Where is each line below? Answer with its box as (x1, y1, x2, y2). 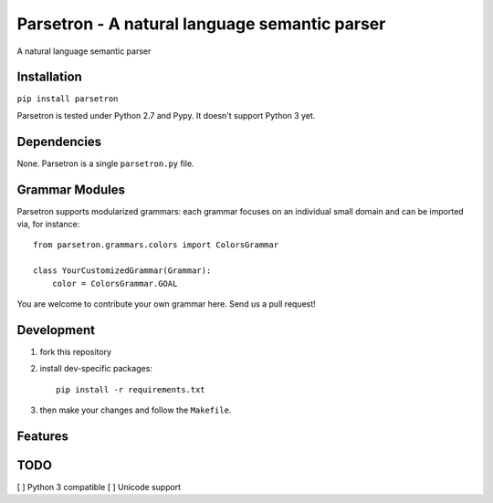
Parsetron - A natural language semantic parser (16, 14, 386, 34)
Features (16, 428, 68, 444)
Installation (16, 69, 82, 85)
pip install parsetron (16, 94, 119, 104)
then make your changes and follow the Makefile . (39, 404, 232, 415)
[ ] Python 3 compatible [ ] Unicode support (16, 482, 182, 492)
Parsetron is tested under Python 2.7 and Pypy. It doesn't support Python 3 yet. (16, 110, 316, 121)
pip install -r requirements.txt (56, 384, 205, 394)
